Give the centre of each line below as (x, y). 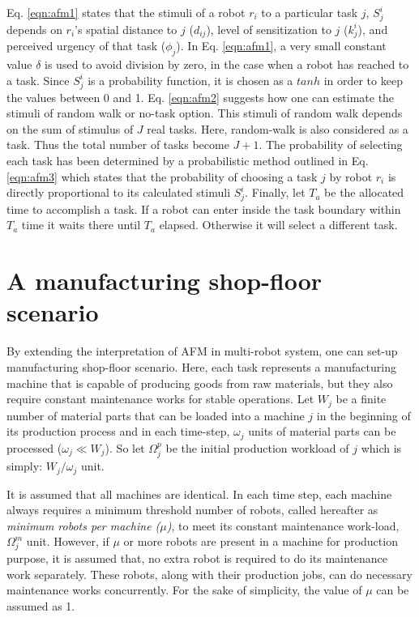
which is (381, 447)
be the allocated (364, 192)
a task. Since (38, 80)
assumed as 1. (41, 605)
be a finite (361, 399)
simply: (25, 466)
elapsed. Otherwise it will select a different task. (278, 225)
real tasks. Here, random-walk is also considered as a (278, 128)
